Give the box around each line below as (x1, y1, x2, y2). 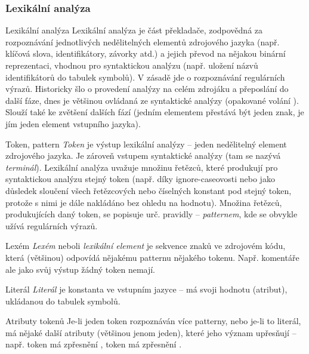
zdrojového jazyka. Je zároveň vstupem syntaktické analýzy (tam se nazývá (5, 149, 281, 162)
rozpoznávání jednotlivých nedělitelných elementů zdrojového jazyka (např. (5, 35, 280, 48)
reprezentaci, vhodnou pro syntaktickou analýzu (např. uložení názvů (5, 59, 258, 71)
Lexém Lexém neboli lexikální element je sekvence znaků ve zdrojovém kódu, (5, 239, 286, 252)
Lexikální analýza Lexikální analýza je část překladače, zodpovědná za (5, 24, 263, 36)
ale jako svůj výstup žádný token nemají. (5, 263, 156, 275)
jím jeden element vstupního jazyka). (5, 117, 141, 130)
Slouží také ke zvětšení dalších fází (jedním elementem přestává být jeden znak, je (5, 106, 304, 118)
